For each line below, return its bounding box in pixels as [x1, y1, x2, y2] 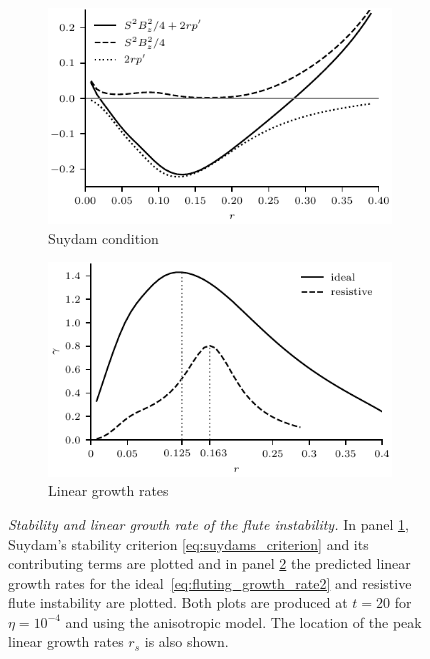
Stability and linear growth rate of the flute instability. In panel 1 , [8, 513, 409, 534]
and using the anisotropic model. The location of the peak [65, 611, 422, 632]
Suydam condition [48, 227, 159, 248]
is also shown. [144, 631, 229, 652]
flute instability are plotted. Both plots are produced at [8, 592, 348, 613]
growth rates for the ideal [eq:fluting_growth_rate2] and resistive [8, 572, 412, 593]
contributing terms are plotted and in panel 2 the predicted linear [8, 553, 411, 574]
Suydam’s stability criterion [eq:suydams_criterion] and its [8, 533, 369, 554]
